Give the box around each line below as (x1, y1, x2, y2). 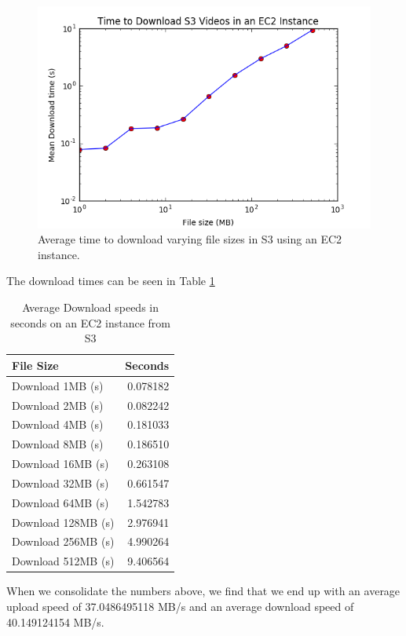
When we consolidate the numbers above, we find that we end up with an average (6, 583, 401, 599)
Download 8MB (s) (12, 436, 104, 452)
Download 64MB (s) (12, 494, 109, 510)
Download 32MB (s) (12, 474, 109, 491)
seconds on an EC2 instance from (10, 314, 170, 331)
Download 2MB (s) (12, 397, 104, 413)
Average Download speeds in (22, 299, 159, 316)
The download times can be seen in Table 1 (6, 272, 215, 289)
